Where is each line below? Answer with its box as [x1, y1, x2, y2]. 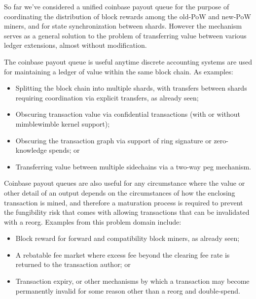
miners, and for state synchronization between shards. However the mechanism [4, 21, 242, 31]
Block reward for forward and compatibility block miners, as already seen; [15, 233, 240, 243]
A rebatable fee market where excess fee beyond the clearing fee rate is [15, 249, 230, 260]
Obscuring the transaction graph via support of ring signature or [15, 135, 212, 145]
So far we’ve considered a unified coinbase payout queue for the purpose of [4, 1, 229, 11]
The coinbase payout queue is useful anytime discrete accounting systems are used [4, 56, 253, 66]
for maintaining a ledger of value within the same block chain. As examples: [4, 66, 233, 76]
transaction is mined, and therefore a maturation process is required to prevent [4, 197, 243, 207]
